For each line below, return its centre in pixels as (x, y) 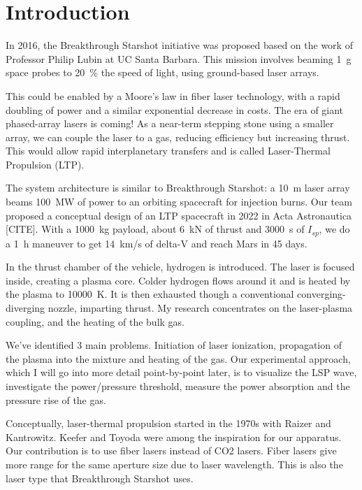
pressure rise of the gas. (56, 399)
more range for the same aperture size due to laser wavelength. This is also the (174, 464)
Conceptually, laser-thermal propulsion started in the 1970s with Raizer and (168, 423)
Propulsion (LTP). (45, 164)
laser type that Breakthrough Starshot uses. (100, 478)
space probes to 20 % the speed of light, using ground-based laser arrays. (162, 72)
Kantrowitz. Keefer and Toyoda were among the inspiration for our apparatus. (174, 437)
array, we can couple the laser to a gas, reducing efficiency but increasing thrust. (178, 137)
